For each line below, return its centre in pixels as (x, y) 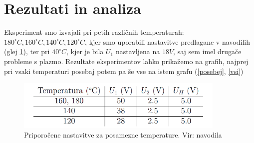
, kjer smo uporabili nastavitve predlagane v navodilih (167, 41)
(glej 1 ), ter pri (27, 51)
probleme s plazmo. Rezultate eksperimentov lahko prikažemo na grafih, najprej (126, 61)
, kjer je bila (85, 51)
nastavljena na (138, 51)
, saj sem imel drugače (207, 51)
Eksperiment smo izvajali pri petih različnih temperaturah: (94, 32)
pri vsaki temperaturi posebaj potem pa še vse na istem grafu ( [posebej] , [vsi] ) (124, 71)
